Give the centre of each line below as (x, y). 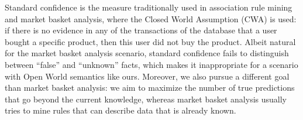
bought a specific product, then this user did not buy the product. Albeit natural (150, 41)
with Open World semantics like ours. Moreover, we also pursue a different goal (147, 76)
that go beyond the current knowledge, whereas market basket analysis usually (146, 99)
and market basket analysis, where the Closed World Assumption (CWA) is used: (151, 18)
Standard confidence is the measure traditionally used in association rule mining (149, 7)
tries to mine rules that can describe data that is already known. (120, 110)
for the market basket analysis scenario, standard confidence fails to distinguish (147, 53)
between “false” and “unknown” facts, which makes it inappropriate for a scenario (151, 64)
